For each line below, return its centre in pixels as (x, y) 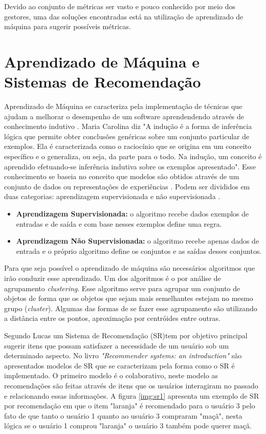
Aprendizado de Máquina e (102, 61)
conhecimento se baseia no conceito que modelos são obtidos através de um (122, 176)
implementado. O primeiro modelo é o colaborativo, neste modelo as (111, 375)
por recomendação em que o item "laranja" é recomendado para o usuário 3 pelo (130, 406)
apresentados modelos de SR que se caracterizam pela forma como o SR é (119, 365)
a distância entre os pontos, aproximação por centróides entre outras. (112, 318)
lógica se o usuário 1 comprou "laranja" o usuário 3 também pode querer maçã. (128, 426)
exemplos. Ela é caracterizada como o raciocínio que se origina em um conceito (128, 146)
